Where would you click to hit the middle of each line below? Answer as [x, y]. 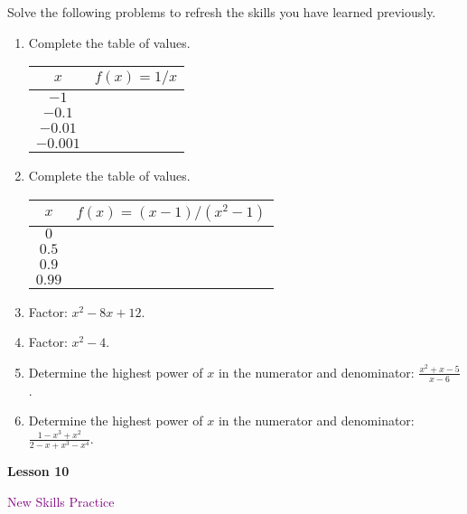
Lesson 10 [38, 471]
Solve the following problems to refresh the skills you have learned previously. [222, 12]
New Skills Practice [61, 501]
